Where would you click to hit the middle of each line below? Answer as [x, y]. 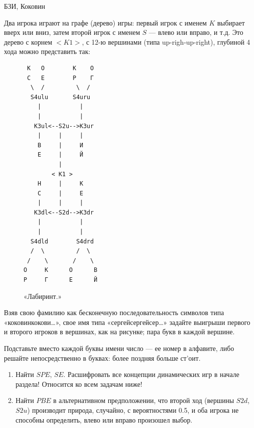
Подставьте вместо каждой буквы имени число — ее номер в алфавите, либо [119, 348]
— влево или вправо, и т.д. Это [196, 32]
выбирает [231, 22]
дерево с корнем [28, 41]
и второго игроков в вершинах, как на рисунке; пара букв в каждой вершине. [119, 332]
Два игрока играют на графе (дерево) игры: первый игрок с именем [105, 22]
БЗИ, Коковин [25, 6]
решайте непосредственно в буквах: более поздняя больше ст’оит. [102, 358]
